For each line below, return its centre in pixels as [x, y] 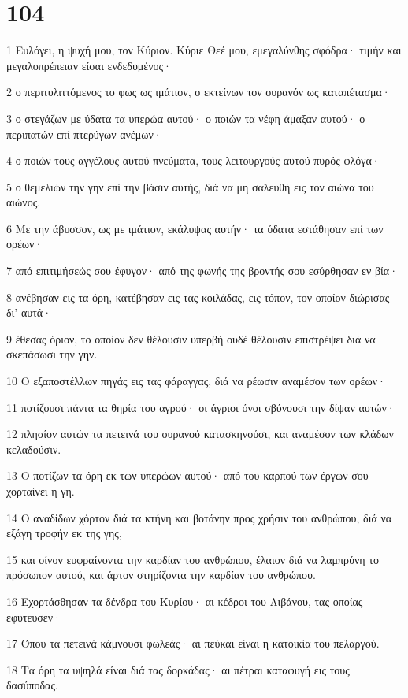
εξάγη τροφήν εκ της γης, [64, 533]
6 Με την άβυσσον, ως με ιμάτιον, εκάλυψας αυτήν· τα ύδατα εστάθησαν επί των [195, 228]
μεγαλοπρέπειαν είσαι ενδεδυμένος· [89, 65]
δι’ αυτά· [29, 312]
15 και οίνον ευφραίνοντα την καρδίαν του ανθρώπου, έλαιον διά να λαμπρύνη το [193, 559]
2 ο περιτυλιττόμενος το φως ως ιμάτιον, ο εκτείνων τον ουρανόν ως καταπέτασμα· [198, 92]
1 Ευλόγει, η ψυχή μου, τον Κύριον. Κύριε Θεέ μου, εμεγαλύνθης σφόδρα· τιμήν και [204, 50]
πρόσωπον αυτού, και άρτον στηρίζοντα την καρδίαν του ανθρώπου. [161, 575]
